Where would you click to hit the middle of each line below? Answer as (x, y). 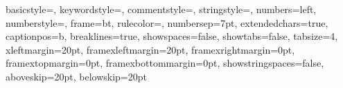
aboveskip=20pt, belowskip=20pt (76, 76)
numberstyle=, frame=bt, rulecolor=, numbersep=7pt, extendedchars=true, (167, 22)
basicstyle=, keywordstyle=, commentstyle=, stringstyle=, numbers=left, (161, 9)
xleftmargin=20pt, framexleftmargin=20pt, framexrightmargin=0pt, (150, 49)
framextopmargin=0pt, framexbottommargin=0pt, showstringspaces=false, (165, 63)
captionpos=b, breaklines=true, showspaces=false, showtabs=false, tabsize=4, (172, 36)
